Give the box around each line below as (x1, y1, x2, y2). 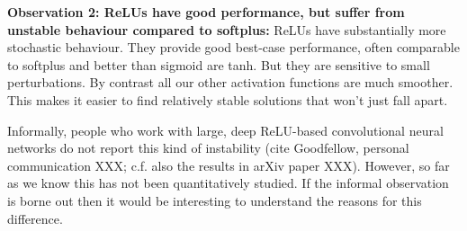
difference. (7, 209, 63, 227)
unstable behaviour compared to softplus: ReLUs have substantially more (7, 20, 446, 39)
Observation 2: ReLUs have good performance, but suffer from (7, 3, 405, 21)
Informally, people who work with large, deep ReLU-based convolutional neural (7, 120, 444, 139)
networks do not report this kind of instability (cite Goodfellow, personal (7, 138, 409, 157)
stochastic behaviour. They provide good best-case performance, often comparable (7, 38, 460, 57)
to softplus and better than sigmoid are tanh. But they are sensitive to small (7, 55, 430, 74)
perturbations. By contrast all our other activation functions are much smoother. (7, 73, 454, 92)
